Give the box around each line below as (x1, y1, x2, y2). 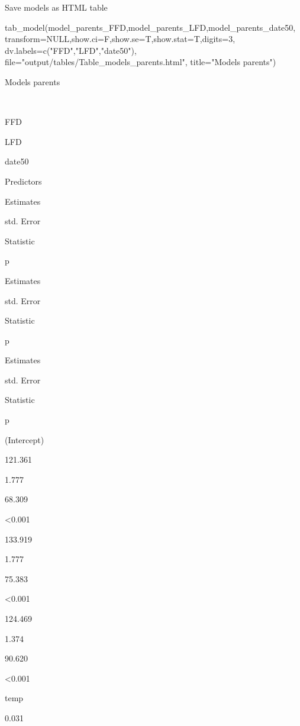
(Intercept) (5, 433, 44, 446)
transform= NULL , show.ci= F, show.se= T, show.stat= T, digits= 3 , (5, 33, 236, 45)
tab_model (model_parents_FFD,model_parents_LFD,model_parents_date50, (5, 21, 296, 33)
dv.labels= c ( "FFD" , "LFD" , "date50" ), (5, 44, 137, 56)
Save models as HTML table (5, 1, 108, 13)
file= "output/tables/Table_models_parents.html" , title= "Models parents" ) (5, 56, 276, 68)
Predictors (5, 175, 42, 187)
